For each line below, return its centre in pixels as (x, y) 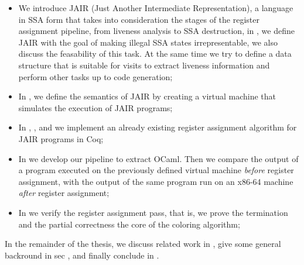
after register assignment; (64, 193)
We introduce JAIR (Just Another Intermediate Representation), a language (156, 8)
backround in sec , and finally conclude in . (82, 255)
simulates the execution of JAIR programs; (95, 107)
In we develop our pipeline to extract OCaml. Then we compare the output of (158, 158)
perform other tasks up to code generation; (95, 76)
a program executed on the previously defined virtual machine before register (156, 170)
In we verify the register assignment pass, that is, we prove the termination (153, 212)
